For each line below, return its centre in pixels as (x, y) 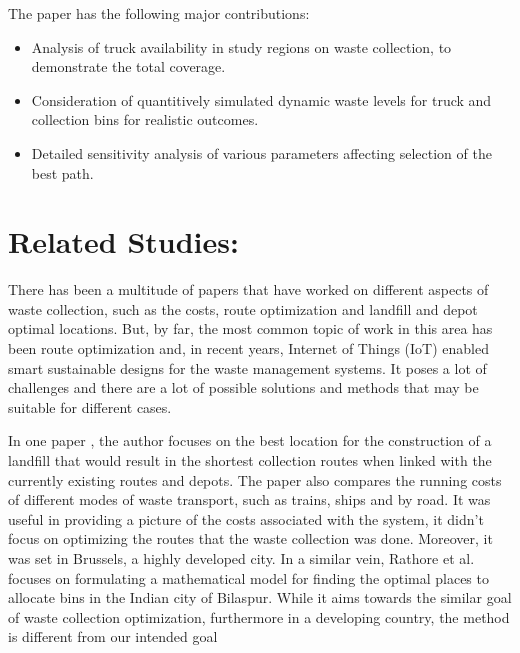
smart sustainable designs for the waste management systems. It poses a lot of (247, 367)
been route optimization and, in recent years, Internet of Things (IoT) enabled (248, 348)
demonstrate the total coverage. (128, 66)
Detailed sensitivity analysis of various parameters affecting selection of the (261, 152)
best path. (62, 172)
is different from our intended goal (113, 636)
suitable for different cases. (90, 406)
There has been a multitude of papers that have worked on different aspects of (248, 289)
